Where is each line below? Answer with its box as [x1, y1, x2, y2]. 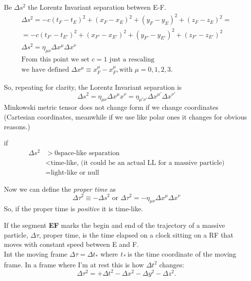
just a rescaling [109, 56, 155, 63]
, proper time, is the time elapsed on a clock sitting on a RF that [39, 229, 233, 240]
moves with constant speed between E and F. [4, 239, 139, 249]
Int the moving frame [4, 248, 68, 259]
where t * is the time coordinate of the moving [100, 248, 236, 260]
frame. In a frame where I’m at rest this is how [4, 259, 144, 269]
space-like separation [58, 149, 120, 157]
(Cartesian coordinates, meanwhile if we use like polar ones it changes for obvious [4, 111, 247, 121]
